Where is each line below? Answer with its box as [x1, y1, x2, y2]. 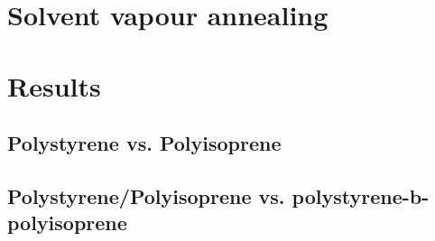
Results [7, 67, 101, 104]
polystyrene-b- [292, 181, 430, 209]
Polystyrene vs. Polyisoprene [7, 129, 282, 157]
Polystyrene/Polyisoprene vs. [7, 181, 285, 209]
